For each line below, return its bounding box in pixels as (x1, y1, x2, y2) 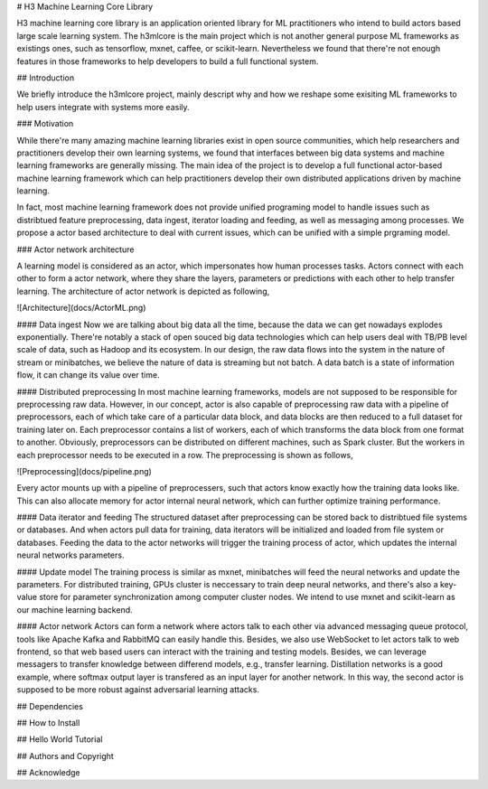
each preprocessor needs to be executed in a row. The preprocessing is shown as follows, (16, 449, 354, 460)
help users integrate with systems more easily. (16, 101, 190, 112)
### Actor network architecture (16, 244, 135, 255)
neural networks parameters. (16, 549, 125, 560)
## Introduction (16, 72, 75, 83)
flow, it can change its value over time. (16, 370, 160, 380)
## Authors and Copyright (16, 750, 115, 761)
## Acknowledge (16, 767, 80, 778)
